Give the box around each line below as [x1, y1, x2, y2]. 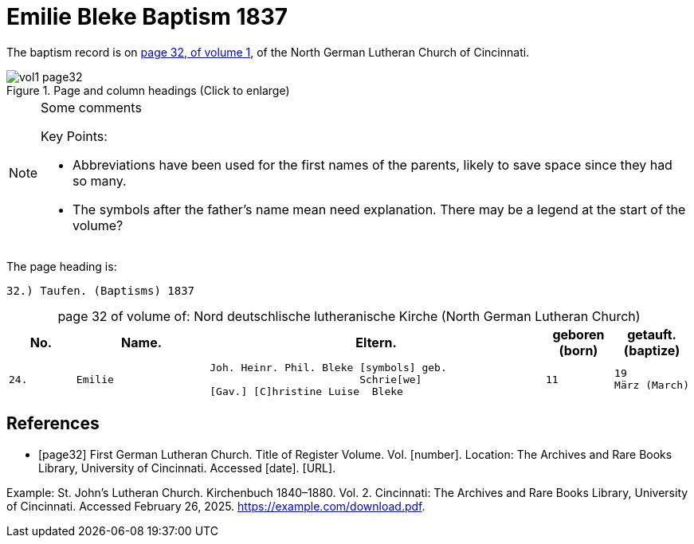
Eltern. [355, 334, 397, 350]
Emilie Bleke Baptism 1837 [6, 3, 288, 30]
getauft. [627, 326, 676, 342]
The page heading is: [6, 259, 117, 273]
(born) [559, 342, 598, 358]
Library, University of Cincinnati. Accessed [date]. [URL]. [38, 460, 336, 475]
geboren [552, 326, 605, 342]
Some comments [41, 99, 142, 115]
